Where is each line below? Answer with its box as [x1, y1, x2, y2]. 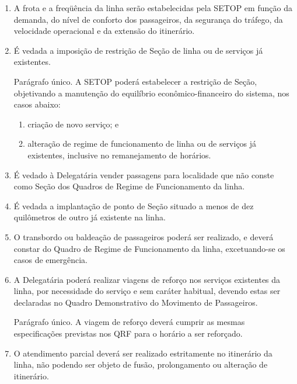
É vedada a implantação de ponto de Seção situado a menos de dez [13, 199, 254, 212]
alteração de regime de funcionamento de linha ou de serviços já [27, 137, 257, 150]
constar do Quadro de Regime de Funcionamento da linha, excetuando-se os [13, 242, 285, 254]
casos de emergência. [13, 254, 88, 266]
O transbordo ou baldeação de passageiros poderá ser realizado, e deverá [13, 230, 274, 243]
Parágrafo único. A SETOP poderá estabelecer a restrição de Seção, [13, 75, 257, 87]
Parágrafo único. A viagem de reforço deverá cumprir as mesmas [13, 316, 245, 328]
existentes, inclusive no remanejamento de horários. [27, 148, 211, 161]
